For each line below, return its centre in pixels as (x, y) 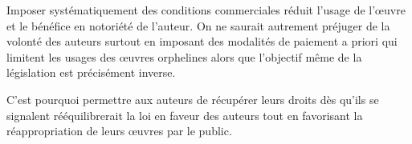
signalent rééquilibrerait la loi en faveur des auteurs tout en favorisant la (185, 115)
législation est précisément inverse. (91, 72)
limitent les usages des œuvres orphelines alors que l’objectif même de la (184, 56)
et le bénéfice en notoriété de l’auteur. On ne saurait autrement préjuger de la (198, 25)
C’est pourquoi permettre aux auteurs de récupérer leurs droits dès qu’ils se (193, 99)
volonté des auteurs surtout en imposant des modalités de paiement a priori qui (202, 41)
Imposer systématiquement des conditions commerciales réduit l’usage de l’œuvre (206, 10)
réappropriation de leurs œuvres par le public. (119, 131)
